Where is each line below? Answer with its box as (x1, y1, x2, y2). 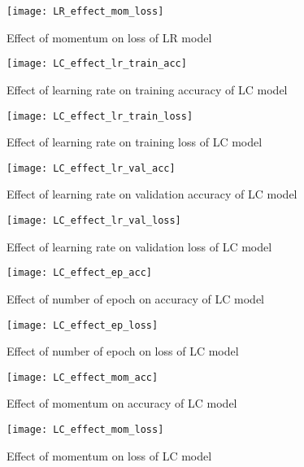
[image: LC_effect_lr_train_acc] (7, 58, 187, 70)
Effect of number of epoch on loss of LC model (7, 343, 239, 360)
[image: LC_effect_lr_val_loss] (7, 215, 181, 226)
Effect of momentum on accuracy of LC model (7, 395, 237, 412)
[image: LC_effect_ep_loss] (7, 319, 159, 331)
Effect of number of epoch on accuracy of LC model (7, 290, 265, 307)
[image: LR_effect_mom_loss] (7, 6, 164, 17)
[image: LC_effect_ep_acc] (7, 267, 152, 279)
